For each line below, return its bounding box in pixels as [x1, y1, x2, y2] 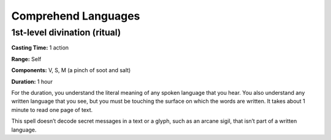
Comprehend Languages [11, 9, 140, 23]
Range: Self [11, 55, 42, 62]
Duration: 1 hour [11, 78, 53, 85]
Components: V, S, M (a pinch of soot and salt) [11, 67, 131, 74]
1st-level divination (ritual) [11, 27, 121, 38]
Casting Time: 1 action [11, 44, 69, 51]
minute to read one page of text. [11, 106, 93, 113]
